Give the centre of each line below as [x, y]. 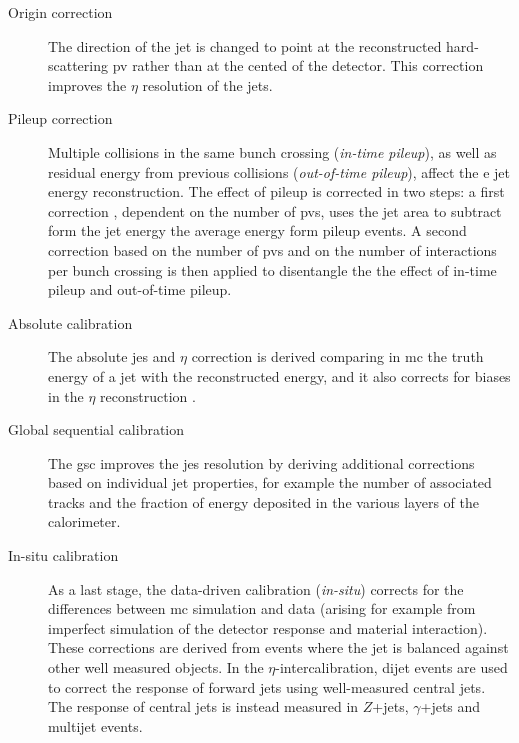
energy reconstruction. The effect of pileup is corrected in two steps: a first [276, 191]
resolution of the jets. [207, 84]
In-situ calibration [63, 555]
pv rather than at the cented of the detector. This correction [298, 65]
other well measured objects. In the [156, 667]
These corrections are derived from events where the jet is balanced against [278, 647]
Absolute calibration [70, 322]
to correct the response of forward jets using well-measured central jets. [267, 686]
